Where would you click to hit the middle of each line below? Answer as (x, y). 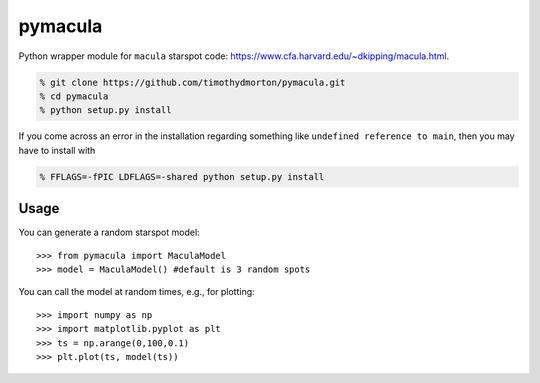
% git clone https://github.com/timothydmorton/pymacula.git (192, 82)
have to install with (57, 150)
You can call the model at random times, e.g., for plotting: (136, 292)
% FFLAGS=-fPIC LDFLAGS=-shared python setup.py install (182, 176)
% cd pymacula (74, 96)
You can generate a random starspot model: (109, 232)
